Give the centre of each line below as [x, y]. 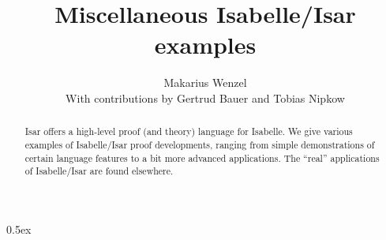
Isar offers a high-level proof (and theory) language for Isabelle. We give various [189, 131]
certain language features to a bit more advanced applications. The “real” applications [202, 157]
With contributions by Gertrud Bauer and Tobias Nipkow [205, 97]
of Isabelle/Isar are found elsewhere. [99, 171]
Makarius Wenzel [205, 82]
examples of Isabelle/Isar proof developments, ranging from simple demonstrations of [200, 144]
